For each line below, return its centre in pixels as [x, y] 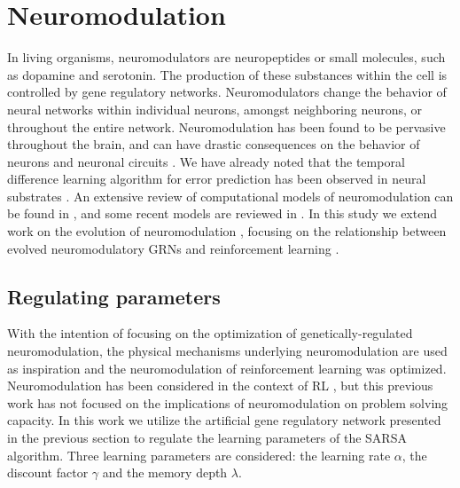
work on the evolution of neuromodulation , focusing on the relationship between [227, 231]
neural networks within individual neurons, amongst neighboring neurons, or [215, 109]
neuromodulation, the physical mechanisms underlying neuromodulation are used [227, 351]
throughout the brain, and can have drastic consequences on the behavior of [214, 144]
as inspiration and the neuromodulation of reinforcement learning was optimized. [227, 368]
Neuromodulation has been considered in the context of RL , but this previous [220, 386]
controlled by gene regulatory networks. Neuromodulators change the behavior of [227, 92]
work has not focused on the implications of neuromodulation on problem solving [228, 402]
